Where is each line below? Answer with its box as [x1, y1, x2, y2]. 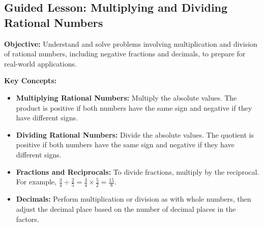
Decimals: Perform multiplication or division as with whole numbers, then [16, 193, 251, 204]
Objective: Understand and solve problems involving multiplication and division [4, 38, 257, 49]
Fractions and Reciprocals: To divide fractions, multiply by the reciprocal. [16, 166, 259, 177]
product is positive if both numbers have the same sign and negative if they [16, 102, 252, 113]
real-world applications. [4, 58, 77, 69]
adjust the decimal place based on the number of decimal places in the [16, 204, 236, 214]
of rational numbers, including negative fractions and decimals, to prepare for [4, 48, 246, 59]
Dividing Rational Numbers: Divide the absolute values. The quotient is [16, 129, 254, 140]
